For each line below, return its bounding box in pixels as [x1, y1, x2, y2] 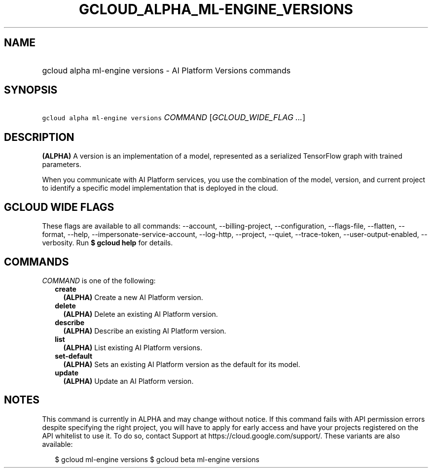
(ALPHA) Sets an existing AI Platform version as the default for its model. [63, 360, 300, 369]
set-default [55, 351, 93, 360]
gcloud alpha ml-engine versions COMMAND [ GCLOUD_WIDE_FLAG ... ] [42, 112, 305, 123]
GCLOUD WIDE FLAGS [4, 201, 114, 213]
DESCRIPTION [4, 131, 74, 143]
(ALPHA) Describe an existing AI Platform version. [63, 326, 226, 335]
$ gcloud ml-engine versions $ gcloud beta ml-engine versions [55, 455, 259, 464]
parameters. [42, 160, 81, 169]
